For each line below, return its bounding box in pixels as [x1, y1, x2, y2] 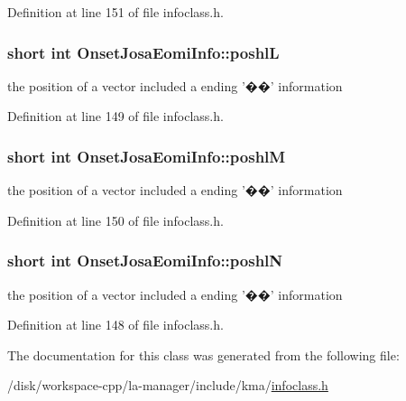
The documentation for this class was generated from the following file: [7, 345, 400, 364]
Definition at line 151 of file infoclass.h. [7, 3, 224, 21]
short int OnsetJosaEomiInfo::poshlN [7, 249, 283, 272]
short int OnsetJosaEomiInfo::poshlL [7, 41, 280, 63]
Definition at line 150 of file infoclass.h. [7, 210, 224, 229]
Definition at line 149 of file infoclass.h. [7, 107, 224, 126]
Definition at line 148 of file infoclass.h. [7, 315, 224, 334]
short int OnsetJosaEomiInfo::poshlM [7, 145, 286, 167]
